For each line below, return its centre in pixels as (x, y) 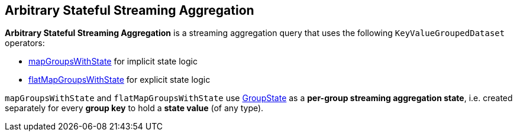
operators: (25, 43)
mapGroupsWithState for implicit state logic (113, 61)
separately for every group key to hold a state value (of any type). (134, 108)
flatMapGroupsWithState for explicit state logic (119, 80)
